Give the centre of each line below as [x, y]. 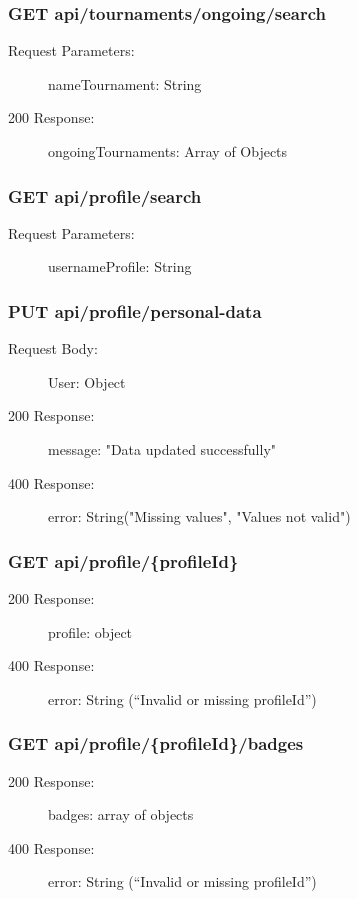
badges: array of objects [121, 814]
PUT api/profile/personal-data [135, 310]
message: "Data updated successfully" [162, 449]
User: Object [87, 381]
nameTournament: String [125, 83]
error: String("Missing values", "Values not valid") [199, 516]
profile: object [90, 631]
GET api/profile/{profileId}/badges [156, 743]
